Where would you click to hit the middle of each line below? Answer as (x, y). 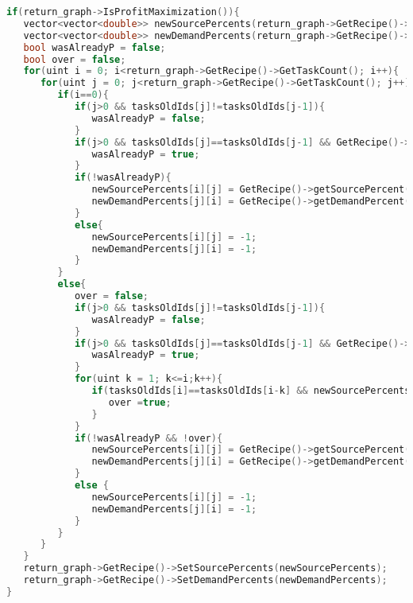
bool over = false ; (75, 59)
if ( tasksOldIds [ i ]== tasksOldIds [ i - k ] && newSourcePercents (251, 391)
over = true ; (140, 402)
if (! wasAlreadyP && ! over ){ (149, 438)
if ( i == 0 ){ (83, 95)
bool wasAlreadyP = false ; (95, 47)
